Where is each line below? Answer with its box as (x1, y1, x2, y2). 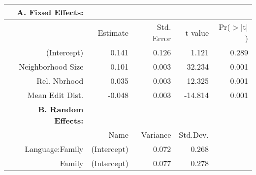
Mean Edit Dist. (27, 89, 84, 100)
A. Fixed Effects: (17, 6, 84, 18)
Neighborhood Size (19, 61, 84, 72)
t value (185, 26, 209, 38)
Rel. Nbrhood (36, 75, 84, 86)
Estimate (97, 26, 128, 38)
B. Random (38, 103, 84, 115)
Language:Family (25, 143, 84, 154)
